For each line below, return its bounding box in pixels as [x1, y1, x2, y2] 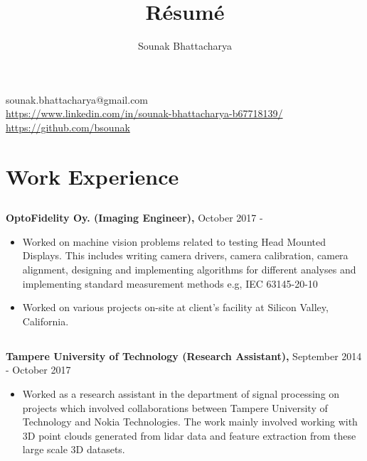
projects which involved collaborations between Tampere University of [22, 400, 328, 415]
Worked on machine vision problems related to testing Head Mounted [22, 234, 326, 249]
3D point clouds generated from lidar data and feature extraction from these [22, 428, 356, 443]
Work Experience [6, 161, 179, 190]
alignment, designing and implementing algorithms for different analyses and [22, 262, 356, 277]
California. [22, 313, 69, 328]
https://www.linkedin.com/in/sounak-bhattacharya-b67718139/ [6, 106, 283, 121]
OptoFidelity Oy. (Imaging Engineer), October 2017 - [6, 210, 263, 225]
